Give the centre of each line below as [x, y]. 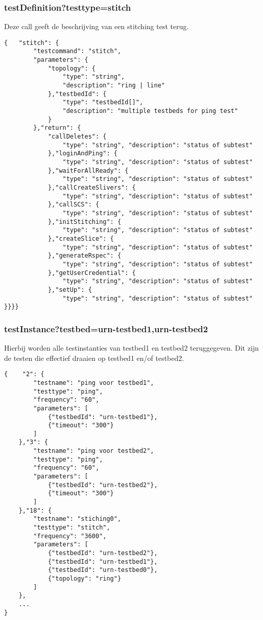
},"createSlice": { [81, 238]
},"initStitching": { [85, 222]
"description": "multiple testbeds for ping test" [150, 111]
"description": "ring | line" [114, 86]
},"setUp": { [70, 290]
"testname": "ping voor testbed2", [94, 451]
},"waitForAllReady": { [88, 170]
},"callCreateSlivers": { [92, 187]
